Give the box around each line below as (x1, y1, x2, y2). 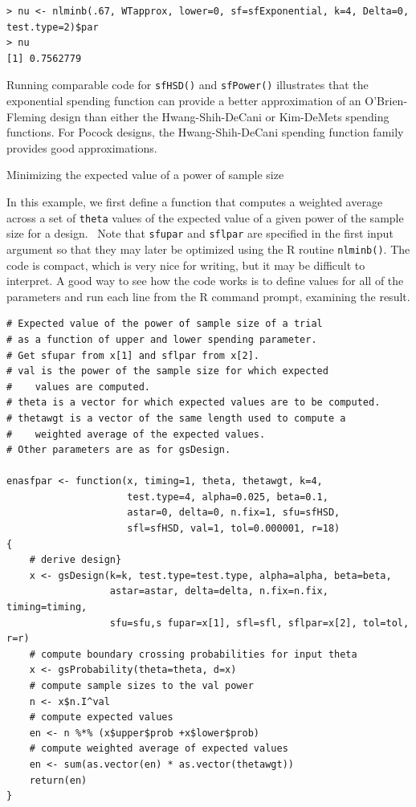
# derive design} (29, 554, 122, 566)
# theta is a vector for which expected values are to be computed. (6, 397, 381, 409)
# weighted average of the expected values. (6, 428, 266, 440)
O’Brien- (365, 92, 408, 109)
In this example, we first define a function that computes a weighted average (6, 194, 383, 210)
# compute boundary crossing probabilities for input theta (29, 648, 357, 660)
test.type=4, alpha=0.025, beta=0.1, (127, 491, 328, 503)
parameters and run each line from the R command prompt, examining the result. (6, 287, 410, 304)
